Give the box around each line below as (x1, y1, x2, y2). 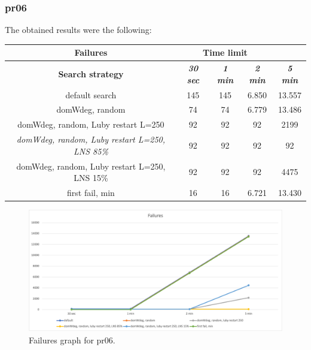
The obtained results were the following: (5, 23, 152, 36)
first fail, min (67, 186, 115, 198)
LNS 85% (74, 144, 108, 157)
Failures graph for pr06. (29, 333, 115, 346)
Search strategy (58, 67, 124, 80)
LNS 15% (74, 171, 108, 184)
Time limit (202, 46, 248, 59)
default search (65, 88, 117, 101)
